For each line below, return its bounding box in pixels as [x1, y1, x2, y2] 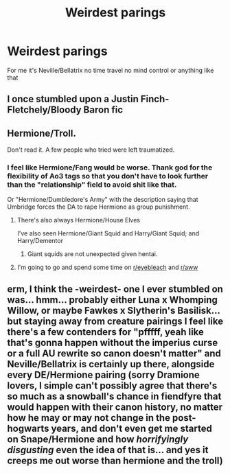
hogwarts [7, 422, 49, 434]
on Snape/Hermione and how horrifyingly [7, 433, 189, 445]
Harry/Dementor [16, 237, 64, 245]
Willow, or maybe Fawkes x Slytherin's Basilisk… [7, 304, 221, 316]
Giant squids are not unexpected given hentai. [27, 250, 158, 258]
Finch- [140, 93, 170, 105]
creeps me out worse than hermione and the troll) [7, 454, 223, 466]
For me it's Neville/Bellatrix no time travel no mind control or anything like [7, 66, 214, 74]
